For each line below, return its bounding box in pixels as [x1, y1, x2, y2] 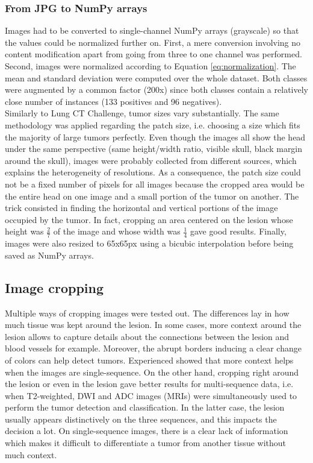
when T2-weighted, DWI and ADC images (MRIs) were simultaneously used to [5, 389, 297, 402]
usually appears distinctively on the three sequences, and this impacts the [5, 412, 277, 425]
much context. [5, 448, 57, 461]
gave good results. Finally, [190, 225, 287, 238]
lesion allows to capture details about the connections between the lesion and [5, 330, 290, 342]
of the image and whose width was [53, 225, 181, 238]
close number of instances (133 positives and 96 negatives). [5, 95, 222, 107]
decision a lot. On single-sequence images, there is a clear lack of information [5, 424, 288, 437]
